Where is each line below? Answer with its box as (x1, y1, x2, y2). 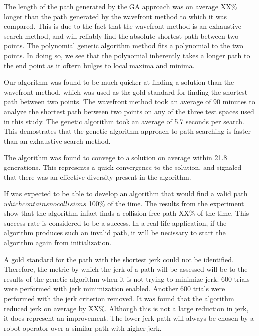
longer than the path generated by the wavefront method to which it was (4, 11, 227, 21)
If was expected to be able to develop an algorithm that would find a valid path (4, 188, 248, 199)
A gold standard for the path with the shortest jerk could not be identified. (4, 254, 234, 264)
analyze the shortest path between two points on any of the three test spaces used (4, 106, 254, 116)
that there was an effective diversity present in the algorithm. (4, 171, 191, 182)
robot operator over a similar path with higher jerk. (4, 322, 162, 333)
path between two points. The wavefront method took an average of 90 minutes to (4, 96, 255, 107)
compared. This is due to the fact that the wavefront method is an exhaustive (4, 21, 241, 31)
